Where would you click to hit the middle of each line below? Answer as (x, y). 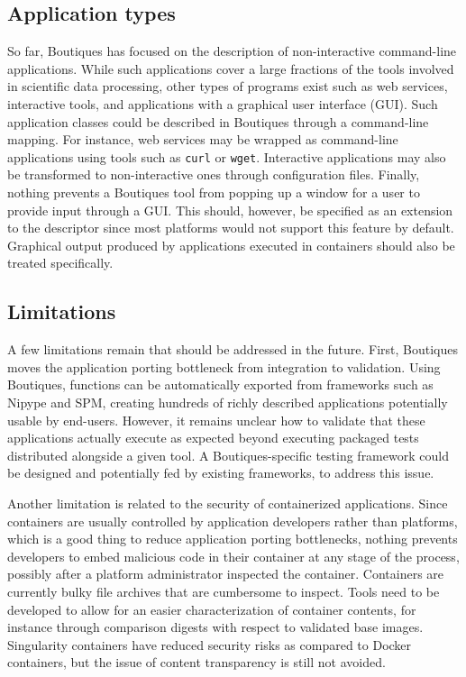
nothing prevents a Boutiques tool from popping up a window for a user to (214, 192)
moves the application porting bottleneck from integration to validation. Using (224, 366)
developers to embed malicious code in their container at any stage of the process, (233, 556)
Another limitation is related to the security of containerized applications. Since (228, 503)
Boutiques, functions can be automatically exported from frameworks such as (220, 384)
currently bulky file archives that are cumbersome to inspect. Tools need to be (224, 591)
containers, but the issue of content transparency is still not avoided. (196, 662)
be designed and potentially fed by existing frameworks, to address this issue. (221, 473)
